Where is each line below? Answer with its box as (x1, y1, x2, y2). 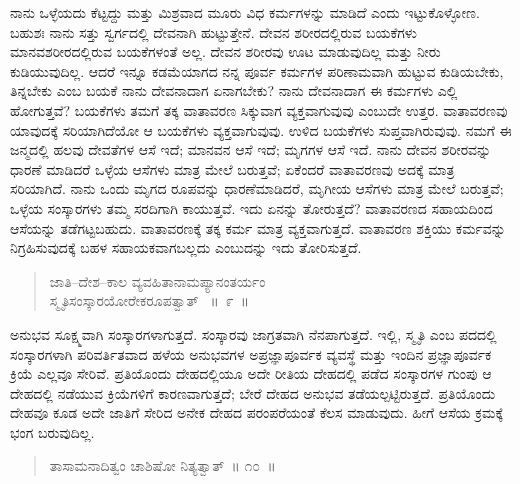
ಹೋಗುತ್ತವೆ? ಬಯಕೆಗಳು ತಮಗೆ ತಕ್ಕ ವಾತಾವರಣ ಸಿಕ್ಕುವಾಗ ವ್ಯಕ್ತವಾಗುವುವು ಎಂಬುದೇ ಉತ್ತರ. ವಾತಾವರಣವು (10, 99, 508, 120)
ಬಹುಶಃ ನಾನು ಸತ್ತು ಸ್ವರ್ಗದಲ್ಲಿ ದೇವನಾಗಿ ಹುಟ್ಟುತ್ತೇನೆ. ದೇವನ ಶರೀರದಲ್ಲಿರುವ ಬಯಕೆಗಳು (10, 21, 417, 42)
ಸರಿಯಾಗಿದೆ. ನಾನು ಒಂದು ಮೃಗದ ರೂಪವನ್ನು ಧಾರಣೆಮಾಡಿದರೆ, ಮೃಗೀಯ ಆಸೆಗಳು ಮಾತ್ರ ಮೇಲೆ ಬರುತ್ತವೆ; (10, 178, 504, 199)
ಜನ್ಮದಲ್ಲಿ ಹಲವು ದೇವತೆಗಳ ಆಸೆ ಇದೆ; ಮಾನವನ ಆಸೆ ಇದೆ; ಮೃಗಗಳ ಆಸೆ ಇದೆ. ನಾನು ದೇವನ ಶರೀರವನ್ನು (10, 139, 492, 160)
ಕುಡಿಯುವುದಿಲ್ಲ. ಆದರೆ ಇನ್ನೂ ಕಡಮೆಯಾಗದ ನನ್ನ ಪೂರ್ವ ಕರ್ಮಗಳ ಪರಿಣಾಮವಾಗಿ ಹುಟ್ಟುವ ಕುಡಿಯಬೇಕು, (10, 60, 504, 81)
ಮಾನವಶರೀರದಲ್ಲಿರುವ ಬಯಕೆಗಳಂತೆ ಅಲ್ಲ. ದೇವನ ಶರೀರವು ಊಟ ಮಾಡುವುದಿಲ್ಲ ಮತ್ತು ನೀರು (10, 41, 441, 62)
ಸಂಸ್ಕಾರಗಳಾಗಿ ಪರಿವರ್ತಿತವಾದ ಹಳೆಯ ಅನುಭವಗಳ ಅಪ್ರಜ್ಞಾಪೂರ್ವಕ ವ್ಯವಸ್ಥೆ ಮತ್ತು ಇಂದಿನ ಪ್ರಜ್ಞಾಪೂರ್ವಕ (10, 343, 492, 364)
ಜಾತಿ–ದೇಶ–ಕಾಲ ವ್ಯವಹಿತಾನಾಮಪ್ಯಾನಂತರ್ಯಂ (49, 270, 266, 291)
